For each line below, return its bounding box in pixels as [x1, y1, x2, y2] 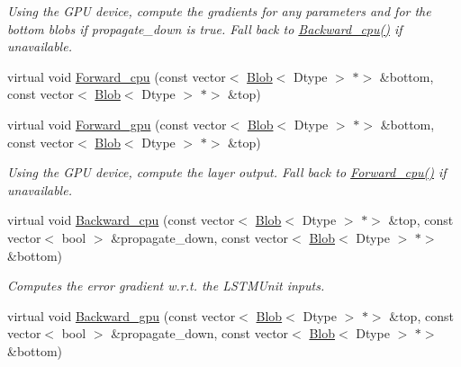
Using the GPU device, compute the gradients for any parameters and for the [7, 2, 431, 20]
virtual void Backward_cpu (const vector [7, 210, 235, 229]
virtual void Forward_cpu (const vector [7, 67, 226, 85]
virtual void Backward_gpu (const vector [7, 306, 236, 325]
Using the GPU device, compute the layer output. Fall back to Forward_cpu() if [7, 163, 447, 182]
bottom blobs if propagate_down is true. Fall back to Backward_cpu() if [7, 19, 402, 38]
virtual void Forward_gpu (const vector [7, 114, 227, 133]
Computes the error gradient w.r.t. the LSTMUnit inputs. [7, 276, 325, 295]
